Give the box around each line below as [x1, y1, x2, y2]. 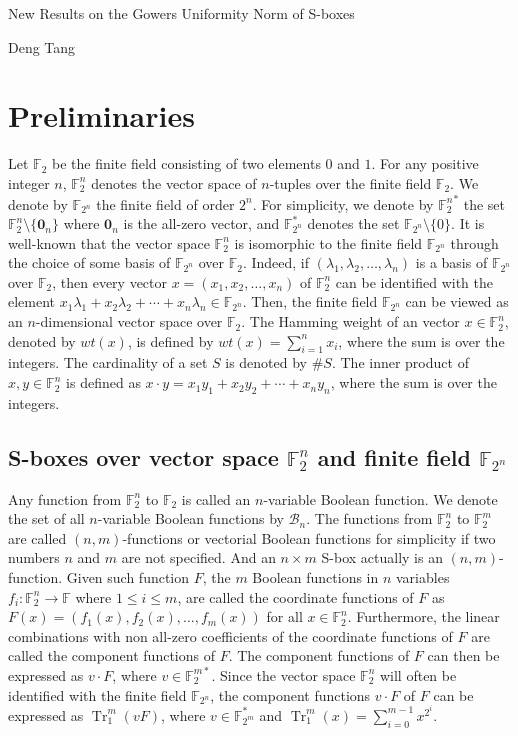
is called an [181, 488, 251, 509]
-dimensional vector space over [35, 311, 223, 332]
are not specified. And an [121, 547, 276, 568]
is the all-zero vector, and [123, 213, 280, 234]
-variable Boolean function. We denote [263, 488, 498, 509]
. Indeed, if [242, 252, 310, 273]
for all [266, 606, 303, 627]
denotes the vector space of [91, 172, 257, 193]
